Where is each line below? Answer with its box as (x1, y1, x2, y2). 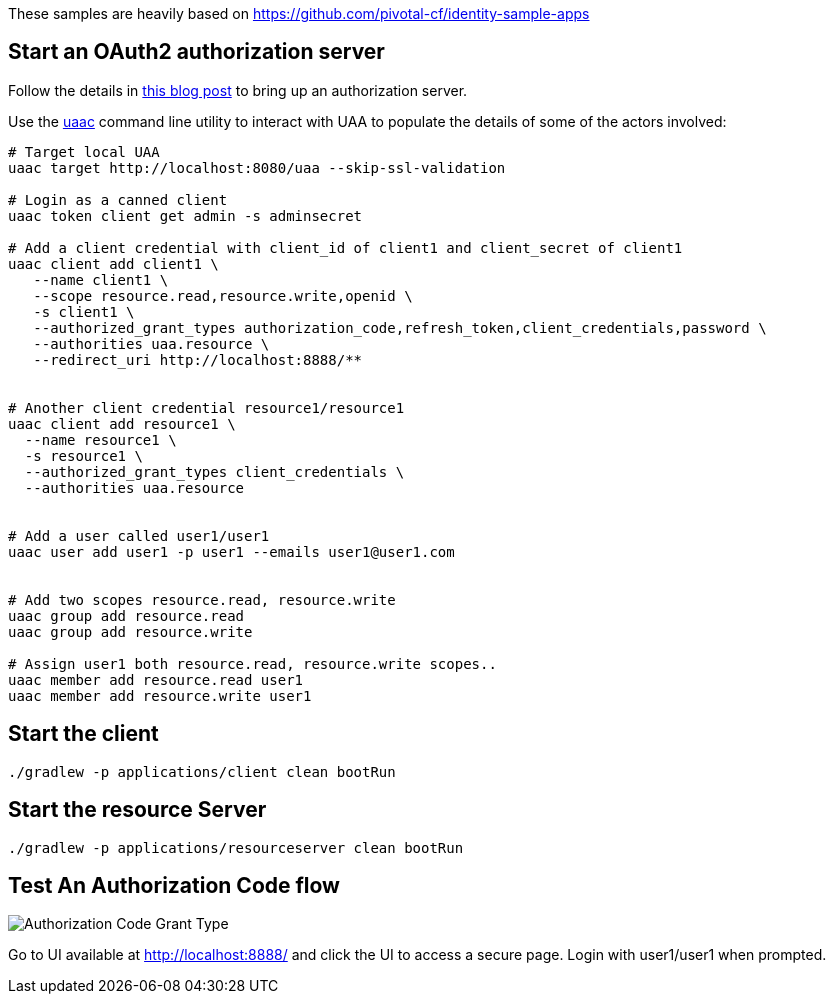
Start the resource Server (8, 797, 267, 823)
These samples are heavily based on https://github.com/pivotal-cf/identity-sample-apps (8, 5, 590, 22)
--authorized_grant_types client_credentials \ (24, 463, 405, 480)
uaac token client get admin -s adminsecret (8, 207, 363, 224)
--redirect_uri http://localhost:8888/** (33, 351, 363, 368)
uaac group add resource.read (8, 607, 245, 624)
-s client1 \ (33, 303, 135, 320)
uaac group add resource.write (8, 623, 253, 640)
